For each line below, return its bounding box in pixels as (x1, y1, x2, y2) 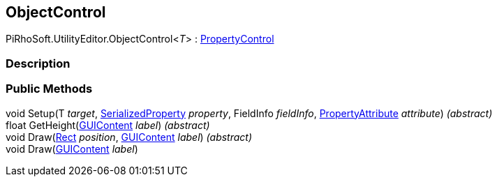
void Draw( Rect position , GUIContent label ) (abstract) (6, 130, 253, 143)
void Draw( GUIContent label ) (6, 142, 138, 155)
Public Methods (6, 82, 93, 96)
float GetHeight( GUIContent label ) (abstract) (6, 119, 210, 131)
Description (6, 56, 71, 70)
